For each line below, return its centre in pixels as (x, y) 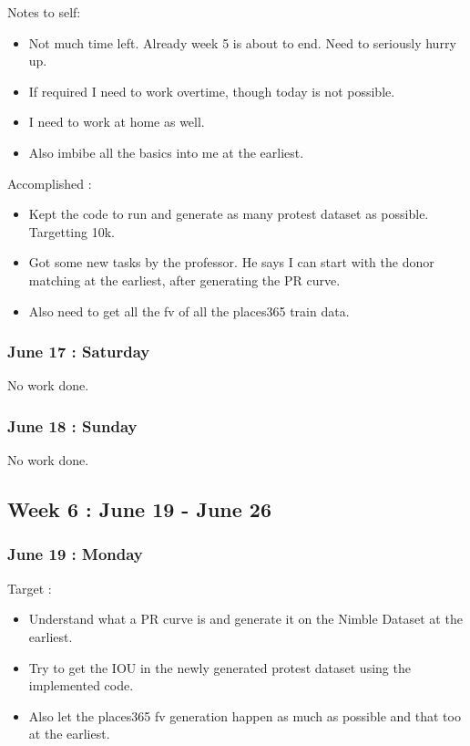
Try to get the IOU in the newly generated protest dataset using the (220, 667)
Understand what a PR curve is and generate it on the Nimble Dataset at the (245, 619)
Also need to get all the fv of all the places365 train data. (189, 311)
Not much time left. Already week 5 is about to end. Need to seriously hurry (242, 42)
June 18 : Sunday (72, 425)
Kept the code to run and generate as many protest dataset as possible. (229, 214)
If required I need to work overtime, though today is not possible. (212, 91)
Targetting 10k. (72, 231)
